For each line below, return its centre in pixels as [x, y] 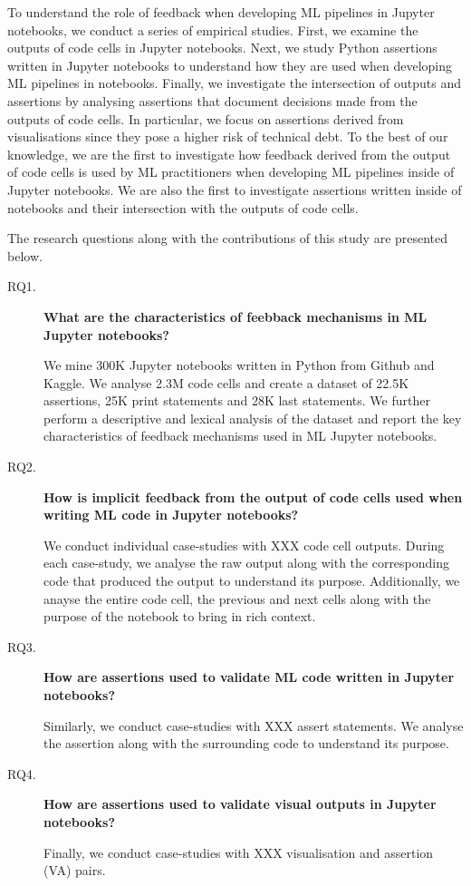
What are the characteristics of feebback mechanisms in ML [235, 316]
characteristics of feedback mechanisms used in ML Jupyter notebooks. [240, 436]
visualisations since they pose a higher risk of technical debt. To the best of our [228, 136]
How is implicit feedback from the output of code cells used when [253, 497]
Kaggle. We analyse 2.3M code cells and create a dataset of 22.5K [226, 382]
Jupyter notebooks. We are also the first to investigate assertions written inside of [235, 189]
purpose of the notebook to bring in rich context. [180, 616]
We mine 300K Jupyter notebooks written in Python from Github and [239, 365]
